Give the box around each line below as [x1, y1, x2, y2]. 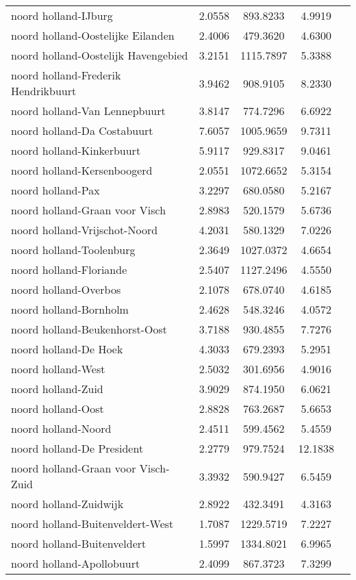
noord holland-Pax [11, 182, 100, 198]
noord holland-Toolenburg [11, 242, 136, 257]
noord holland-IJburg [11, 8, 113, 23]
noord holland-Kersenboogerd [11, 162, 153, 178]
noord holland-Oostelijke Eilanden [11, 27, 175, 43]
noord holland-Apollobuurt [11, 555, 140, 571]
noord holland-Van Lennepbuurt [11, 103, 166, 118]
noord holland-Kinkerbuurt [11, 142, 141, 158]
